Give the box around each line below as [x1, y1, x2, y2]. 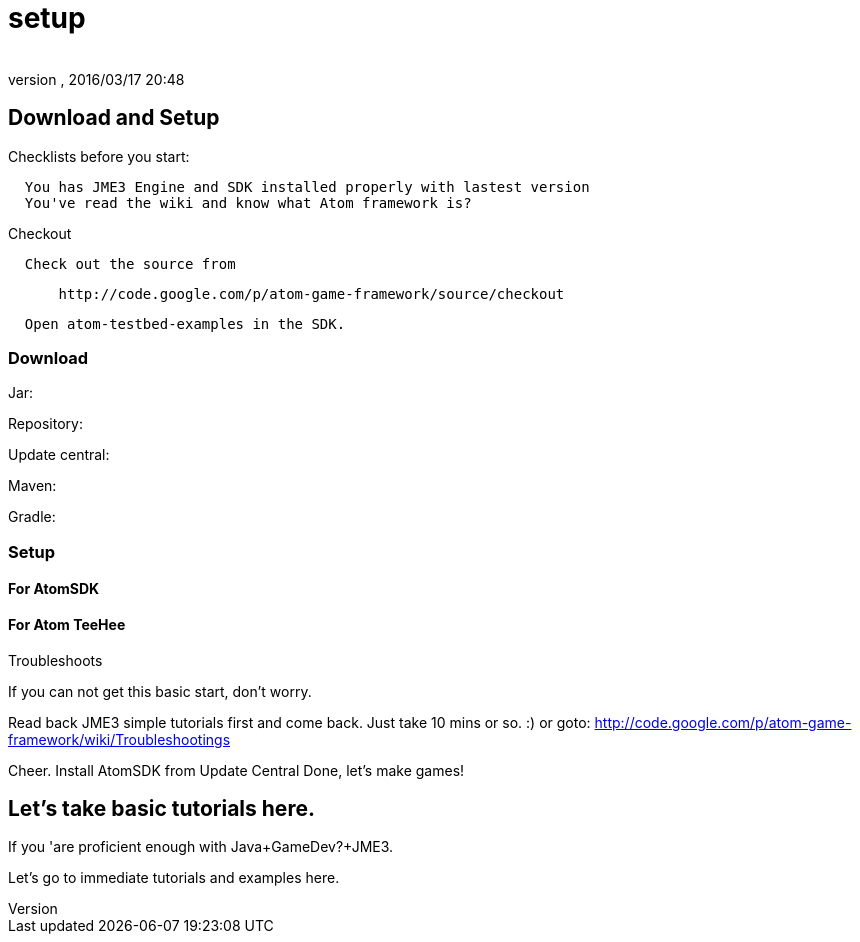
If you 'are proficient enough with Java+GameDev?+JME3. [8, 838, 394, 856]
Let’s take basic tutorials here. [8, 795, 315, 821]
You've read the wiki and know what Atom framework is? [24, 194, 472, 211]
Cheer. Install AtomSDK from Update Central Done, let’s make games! [8, 761, 465, 779]
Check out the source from [24, 255, 236, 272]
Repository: [8, 415, 83, 433]
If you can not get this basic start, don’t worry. [8, 682, 312, 700]
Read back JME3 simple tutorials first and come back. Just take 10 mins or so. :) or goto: [8, 713, 591, 731]
